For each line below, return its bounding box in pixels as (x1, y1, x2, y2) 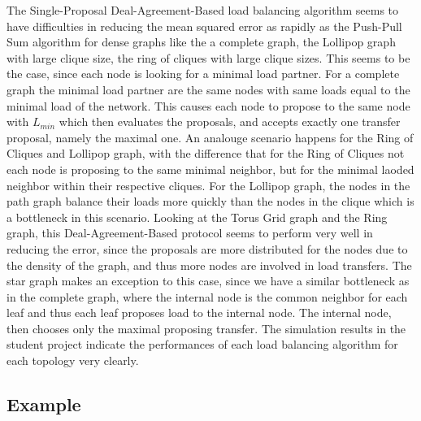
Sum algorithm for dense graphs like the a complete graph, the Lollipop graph (7, 33, 396, 50)
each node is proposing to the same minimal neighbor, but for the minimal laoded (7, 160, 414, 177)
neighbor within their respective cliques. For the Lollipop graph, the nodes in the (7, 176, 410, 193)
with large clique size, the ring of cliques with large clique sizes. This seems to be (7, 49, 410, 66)
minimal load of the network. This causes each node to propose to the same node (7, 97, 410, 114)
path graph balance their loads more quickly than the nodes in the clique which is (7, 193, 414, 210)
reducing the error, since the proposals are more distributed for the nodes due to (7, 240, 408, 257)
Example (7, 392, 81, 417)
